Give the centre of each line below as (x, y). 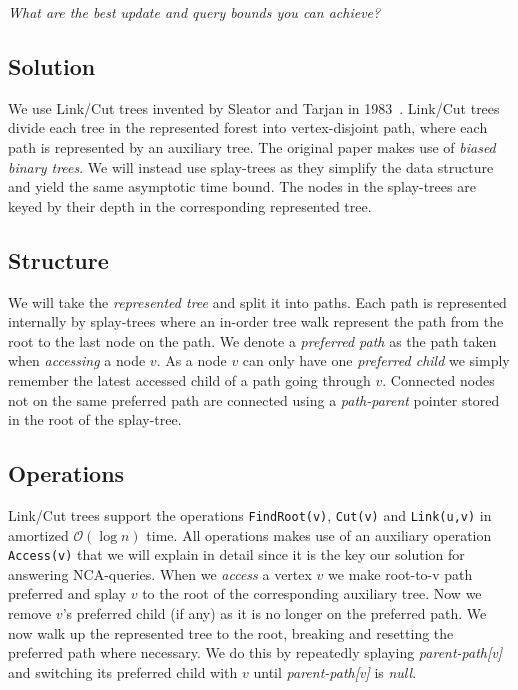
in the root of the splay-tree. (95, 419)
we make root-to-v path (400, 573)
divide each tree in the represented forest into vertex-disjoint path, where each (248, 127)
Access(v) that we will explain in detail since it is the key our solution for (236, 554)
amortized (38, 534)
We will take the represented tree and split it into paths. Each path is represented (257, 301)
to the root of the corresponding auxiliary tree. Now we (312, 593)
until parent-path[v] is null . (335, 671)
